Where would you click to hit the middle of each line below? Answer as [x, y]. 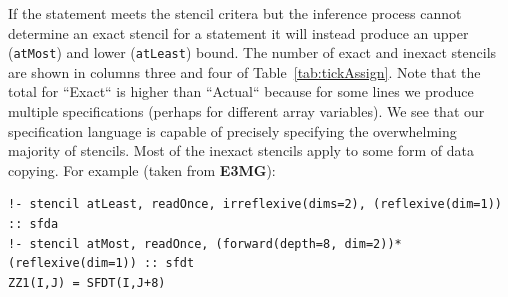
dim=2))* [373, 243]
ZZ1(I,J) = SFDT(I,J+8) [87, 282]
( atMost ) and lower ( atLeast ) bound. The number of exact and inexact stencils [252, 52]
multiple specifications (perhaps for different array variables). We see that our [246, 111]
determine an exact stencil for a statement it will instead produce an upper [238, 32]
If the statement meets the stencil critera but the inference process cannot [235, 13]
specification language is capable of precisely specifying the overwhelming [232, 130]
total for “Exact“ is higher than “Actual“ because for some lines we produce [241, 91]
